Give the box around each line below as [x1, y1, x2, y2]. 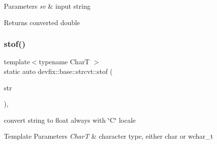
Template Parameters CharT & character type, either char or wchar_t [4, 131, 214, 141]
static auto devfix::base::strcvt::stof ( [4, 66, 113, 76]
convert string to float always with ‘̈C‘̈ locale [4, 115, 136, 125]
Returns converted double [4, 17, 80, 27]
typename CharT [39, 57, 90, 67]
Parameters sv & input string [4, 1, 91, 11]
